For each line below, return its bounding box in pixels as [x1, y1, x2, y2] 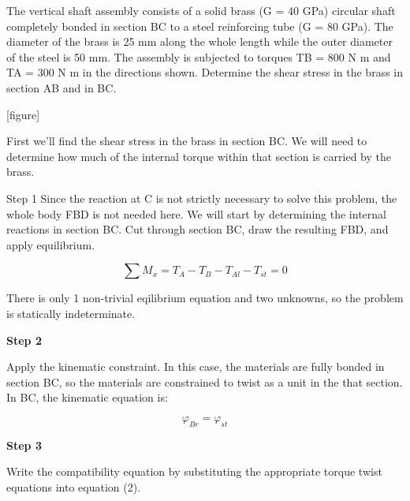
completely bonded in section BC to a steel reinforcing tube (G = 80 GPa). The [6, 17, 393, 34]
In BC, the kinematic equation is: [6, 389, 168, 406]
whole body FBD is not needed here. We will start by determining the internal [6, 205, 386, 222]
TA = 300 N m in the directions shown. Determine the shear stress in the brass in [6, 64, 404, 80]
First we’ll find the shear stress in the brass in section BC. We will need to [6, 133, 367, 149]
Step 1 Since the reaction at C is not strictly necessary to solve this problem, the [6, 189, 397, 206]
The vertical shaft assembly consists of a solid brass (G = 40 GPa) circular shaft [6, 2, 396, 18]
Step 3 [6, 436, 42, 453]
